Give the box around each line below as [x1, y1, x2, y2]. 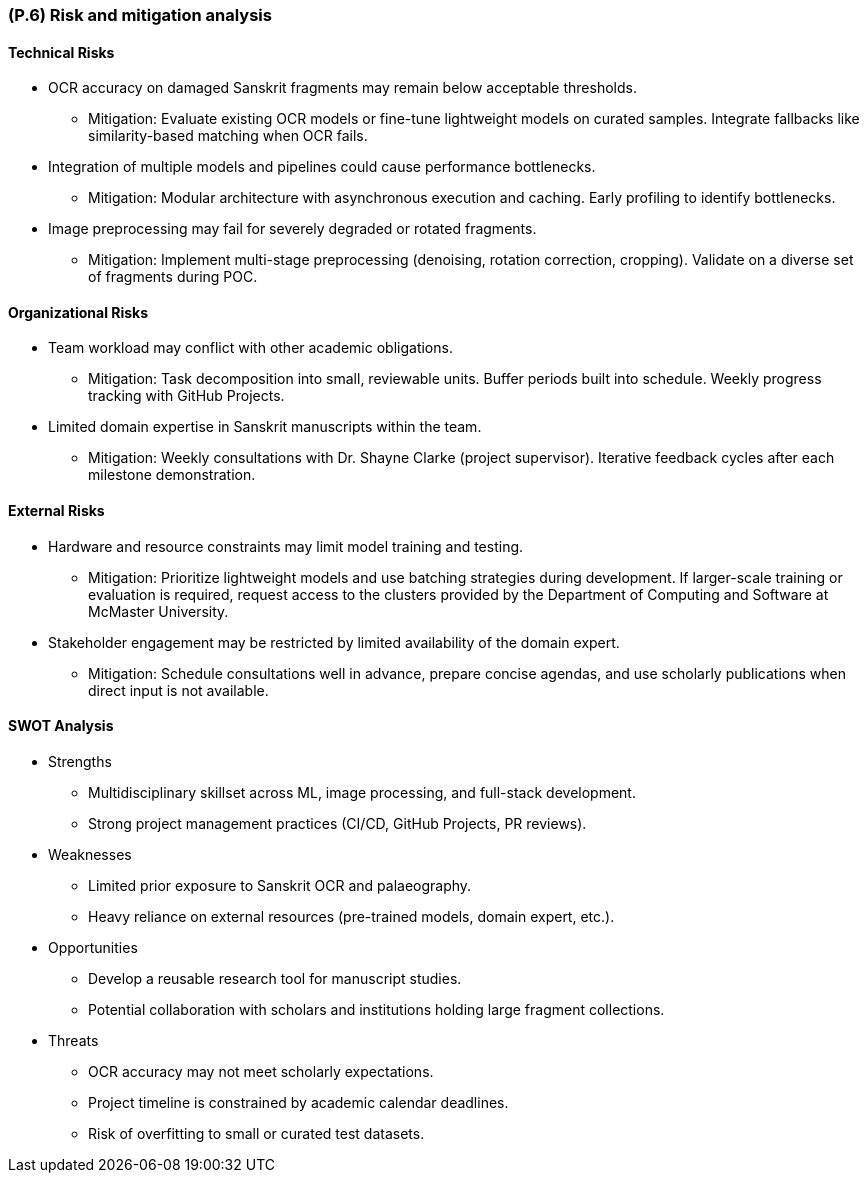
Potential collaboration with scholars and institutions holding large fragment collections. [88, 1000, 665, 1018]
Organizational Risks [8, 303, 149, 321]
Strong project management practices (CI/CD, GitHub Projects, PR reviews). [88, 814, 587, 832]
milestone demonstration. [88, 466, 256, 484]
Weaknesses [48, 845, 132, 863]
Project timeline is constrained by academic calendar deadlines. [88, 1093, 509, 1111]
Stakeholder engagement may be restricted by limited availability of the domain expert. [48, 633, 620, 651]
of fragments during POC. [88, 268, 258, 286]
